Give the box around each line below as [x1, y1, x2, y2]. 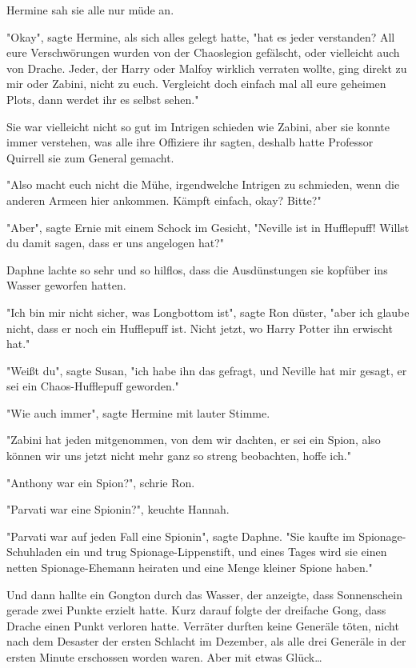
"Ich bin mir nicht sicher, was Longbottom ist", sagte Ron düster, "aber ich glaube [6, 303, 410, 320]
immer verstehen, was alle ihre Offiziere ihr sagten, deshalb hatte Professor [6, 134, 374, 150]
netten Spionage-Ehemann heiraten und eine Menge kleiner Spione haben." [6, 559, 373, 576]
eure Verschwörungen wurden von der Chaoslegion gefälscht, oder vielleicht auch [6, 44, 400, 61]
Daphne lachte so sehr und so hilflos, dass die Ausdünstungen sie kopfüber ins [6, 261, 388, 278]
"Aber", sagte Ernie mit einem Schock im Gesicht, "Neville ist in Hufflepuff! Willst [6, 218, 410, 235]
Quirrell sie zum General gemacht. [6, 149, 174, 166]
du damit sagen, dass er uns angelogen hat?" [6, 234, 224, 251]
